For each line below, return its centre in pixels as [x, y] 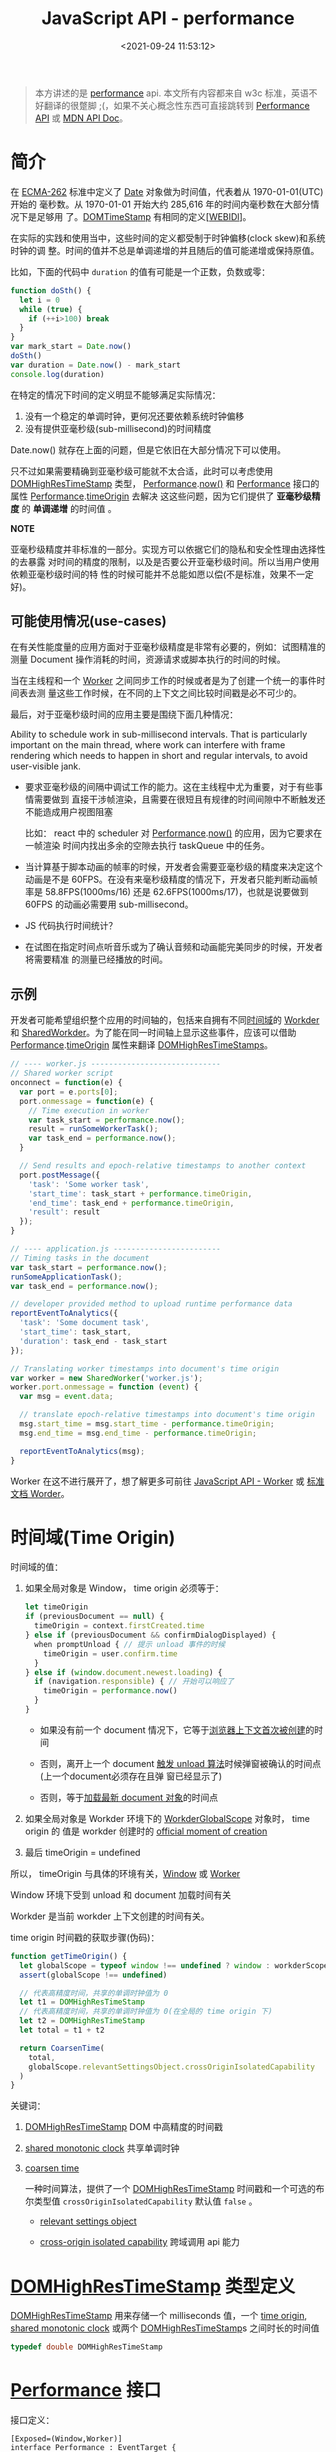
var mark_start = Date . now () [71, 347]
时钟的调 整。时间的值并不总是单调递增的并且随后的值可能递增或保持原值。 [165, 250]
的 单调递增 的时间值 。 [69, 508]
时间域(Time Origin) [93, 1537]
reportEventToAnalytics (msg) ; [82, 1451]
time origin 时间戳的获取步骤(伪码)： [85, 1937]
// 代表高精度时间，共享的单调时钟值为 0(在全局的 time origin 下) [146, 2012]
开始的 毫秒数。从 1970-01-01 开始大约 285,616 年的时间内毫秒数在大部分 [161, 204]
